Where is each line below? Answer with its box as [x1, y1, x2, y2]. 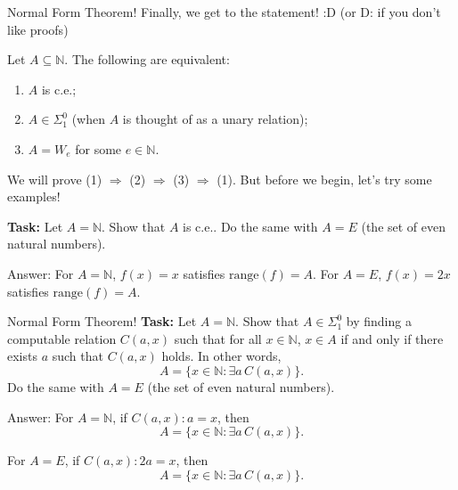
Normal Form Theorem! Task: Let [7, 312, 197, 331]
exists [7, 347, 37, 365]
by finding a [346, 312, 412, 331]
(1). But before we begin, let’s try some [217, 169, 432, 188]
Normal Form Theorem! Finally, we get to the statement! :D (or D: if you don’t [7, 3, 441, 20]
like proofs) [7, 20, 69, 38]
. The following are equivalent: [64, 50, 230, 69]
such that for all [174, 329, 262, 347]
